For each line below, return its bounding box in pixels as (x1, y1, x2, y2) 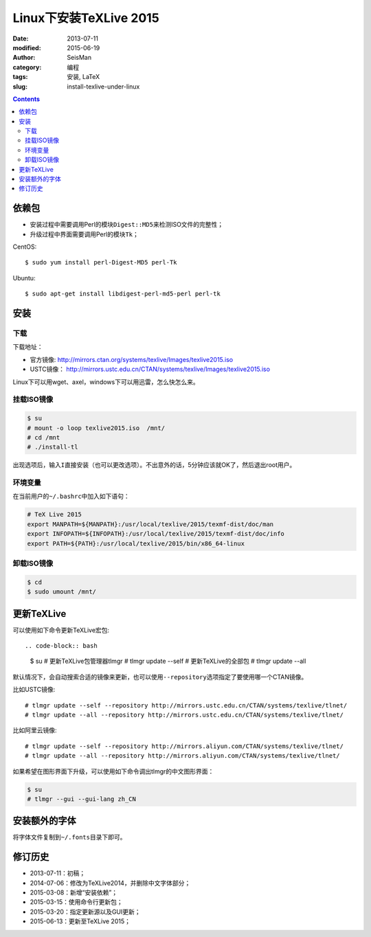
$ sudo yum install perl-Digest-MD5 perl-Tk (25, 258, 178, 267)
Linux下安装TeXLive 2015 (12, 10, 159, 25)
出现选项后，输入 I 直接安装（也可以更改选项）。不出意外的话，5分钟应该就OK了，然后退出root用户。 (12, 461, 296, 469)
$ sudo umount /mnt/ (27, 588, 96, 596)
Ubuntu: (12, 273, 36, 282)
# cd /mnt (27, 433, 60, 441)
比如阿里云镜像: (12, 726, 58, 734)
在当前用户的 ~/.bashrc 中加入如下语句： (12, 492, 130, 501)
